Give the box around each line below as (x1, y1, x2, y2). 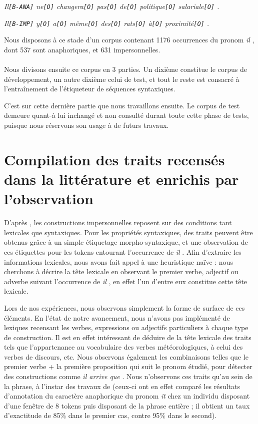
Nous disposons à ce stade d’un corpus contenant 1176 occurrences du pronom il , (4, 34, 254, 45)
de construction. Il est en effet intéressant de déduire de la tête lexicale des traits (4, 332, 251, 342)
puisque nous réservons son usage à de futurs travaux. (4, 120, 169, 130)
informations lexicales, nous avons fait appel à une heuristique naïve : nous (4, 256, 233, 267)
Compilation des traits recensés (4, 149, 225, 169)
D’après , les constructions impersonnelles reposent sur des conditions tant (4, 217, 232, 228)
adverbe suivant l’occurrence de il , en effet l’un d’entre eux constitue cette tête (4, 276, 247, 286)
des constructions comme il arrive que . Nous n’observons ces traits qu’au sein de (4, 371, 252, 382)
